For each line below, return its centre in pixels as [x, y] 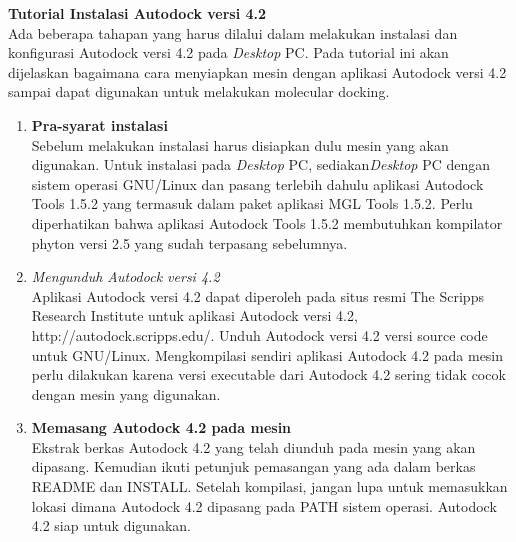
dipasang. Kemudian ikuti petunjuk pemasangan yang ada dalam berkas [253, 466]
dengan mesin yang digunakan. [126, 393]
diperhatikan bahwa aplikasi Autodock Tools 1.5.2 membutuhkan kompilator [267, 222]
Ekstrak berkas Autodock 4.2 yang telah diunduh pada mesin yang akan [253, 446]
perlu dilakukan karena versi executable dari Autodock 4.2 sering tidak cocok [268, 374]
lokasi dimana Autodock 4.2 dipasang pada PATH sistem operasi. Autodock [264, 505]
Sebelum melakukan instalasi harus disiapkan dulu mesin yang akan [240, 144]
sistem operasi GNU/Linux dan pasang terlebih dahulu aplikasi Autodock [257, 183]
